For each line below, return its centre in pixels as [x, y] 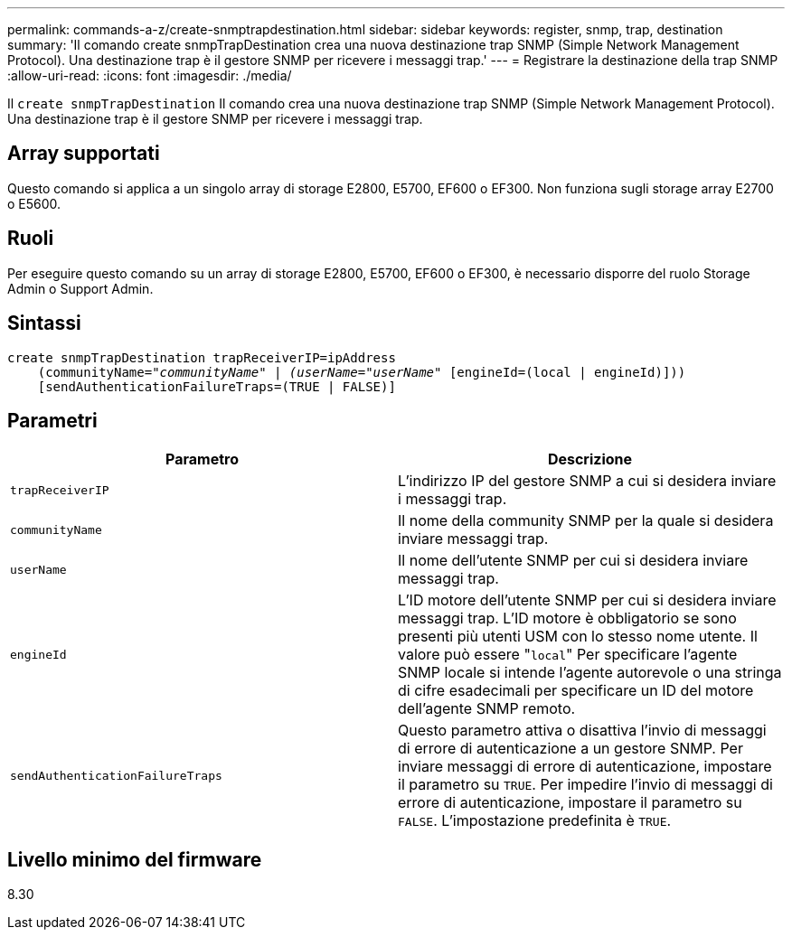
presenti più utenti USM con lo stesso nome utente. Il [578, 637]
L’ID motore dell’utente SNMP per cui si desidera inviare [587, 600]
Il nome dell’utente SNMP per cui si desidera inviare [573, 561]
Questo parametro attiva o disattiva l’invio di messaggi [582, 731]
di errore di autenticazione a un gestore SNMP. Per [570, 749]
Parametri [52, 420]
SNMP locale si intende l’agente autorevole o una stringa [590, 673]
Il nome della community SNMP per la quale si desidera [586, 521]
